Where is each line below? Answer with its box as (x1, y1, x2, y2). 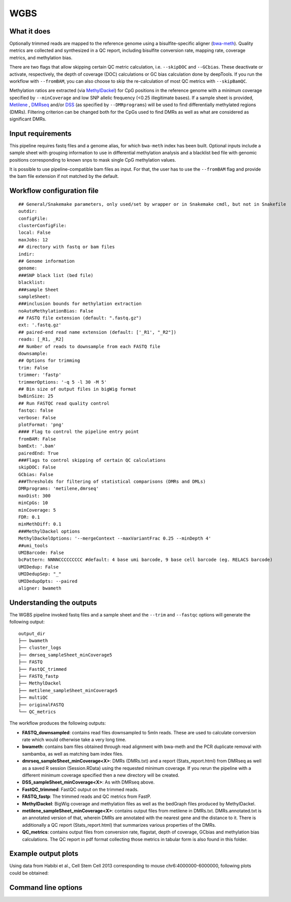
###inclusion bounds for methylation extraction (18, 301, 142, 307)
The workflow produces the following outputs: (9, 720, 106, 726)
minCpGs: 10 (18, 500, 48, 506)
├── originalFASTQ (18, 702, 64, 707)
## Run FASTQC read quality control (18, 400, 110, 406)
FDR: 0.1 (18, 514, 40, 520)
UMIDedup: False (18, 564, 59, 570)
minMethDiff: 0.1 (18, 521, 61, 527)
